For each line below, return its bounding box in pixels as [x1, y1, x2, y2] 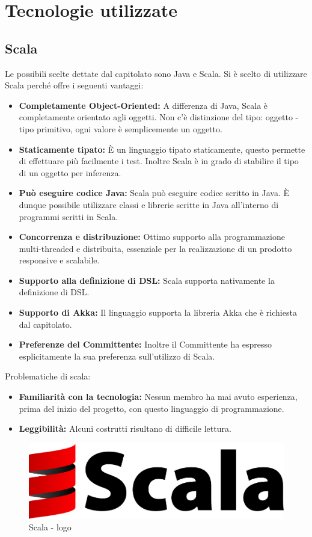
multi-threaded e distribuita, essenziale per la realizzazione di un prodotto [19, 242, 292, 254]
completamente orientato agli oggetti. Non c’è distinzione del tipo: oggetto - [19, 111, 299, 123]
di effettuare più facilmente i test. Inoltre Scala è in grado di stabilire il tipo [19, 155, 299, 167]
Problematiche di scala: [5, 370, 91, 382]
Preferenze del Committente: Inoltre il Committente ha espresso [19, 338, 272, 351]
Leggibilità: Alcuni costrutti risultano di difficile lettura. [19, 422, 231, 435]
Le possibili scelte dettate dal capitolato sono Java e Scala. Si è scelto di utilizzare [5, 67, 307, 79]
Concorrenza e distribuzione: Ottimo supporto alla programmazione [19, 230, 285, 243]
